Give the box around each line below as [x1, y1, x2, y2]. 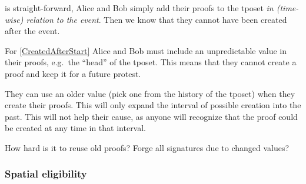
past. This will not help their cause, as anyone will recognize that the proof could [5, 110, 298, 122]
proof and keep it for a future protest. [5, 67, 141, 79]
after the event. [5, 25, 60, 37]
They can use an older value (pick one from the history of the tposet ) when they [5, 87, 295, 99]
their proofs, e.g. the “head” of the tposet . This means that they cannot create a [5, 56, 297, 68]
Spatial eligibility [5, 166, 87, 181]
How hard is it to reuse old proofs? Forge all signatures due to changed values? [5, 141, 290, 153]
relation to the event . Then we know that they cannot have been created [26, 13, 287, 25]
